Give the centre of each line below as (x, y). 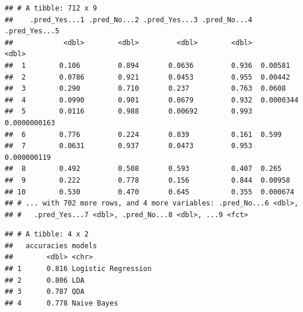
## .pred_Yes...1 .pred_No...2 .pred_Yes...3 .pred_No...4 (129, 20)
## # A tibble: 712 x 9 (51, 8)
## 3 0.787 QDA (45, 292)
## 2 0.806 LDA (45, 280)
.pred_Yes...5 (32, 31)
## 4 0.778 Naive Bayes (62, 303)
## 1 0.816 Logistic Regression (78, 269)
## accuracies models (51, 246)
